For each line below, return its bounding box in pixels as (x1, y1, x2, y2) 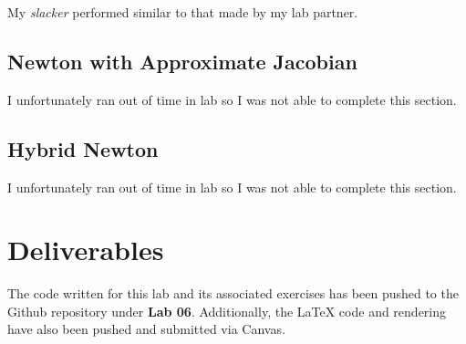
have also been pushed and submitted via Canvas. (7, 319, 285, 339)
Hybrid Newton (7, 134, 159, 162)
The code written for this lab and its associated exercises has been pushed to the (7, 284, 459, 303)
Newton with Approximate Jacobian (7, 47, 357, 75)
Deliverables (7, 231, 164, 268)
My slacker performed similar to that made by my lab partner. (7, 2, 358, 21)
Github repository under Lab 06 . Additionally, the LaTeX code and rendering (7, 301, 447, 320)
